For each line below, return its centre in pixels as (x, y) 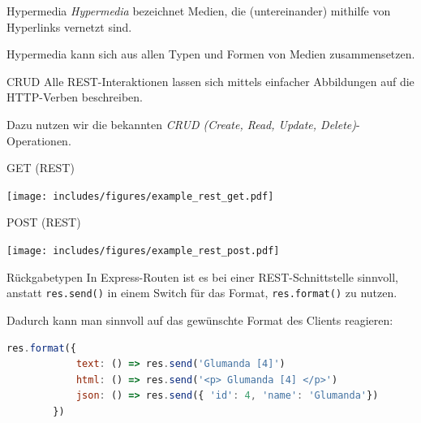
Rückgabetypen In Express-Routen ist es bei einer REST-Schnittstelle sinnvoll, (202, 276)
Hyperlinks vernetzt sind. (69, 26)
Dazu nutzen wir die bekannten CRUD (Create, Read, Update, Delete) (181, 124)
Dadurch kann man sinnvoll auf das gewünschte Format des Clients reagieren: (200, 319)
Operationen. (39, 140)
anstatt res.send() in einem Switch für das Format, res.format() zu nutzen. (202, 293)
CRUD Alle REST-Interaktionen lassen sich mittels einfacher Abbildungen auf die (210, 81)
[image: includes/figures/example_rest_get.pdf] (140, 196)
